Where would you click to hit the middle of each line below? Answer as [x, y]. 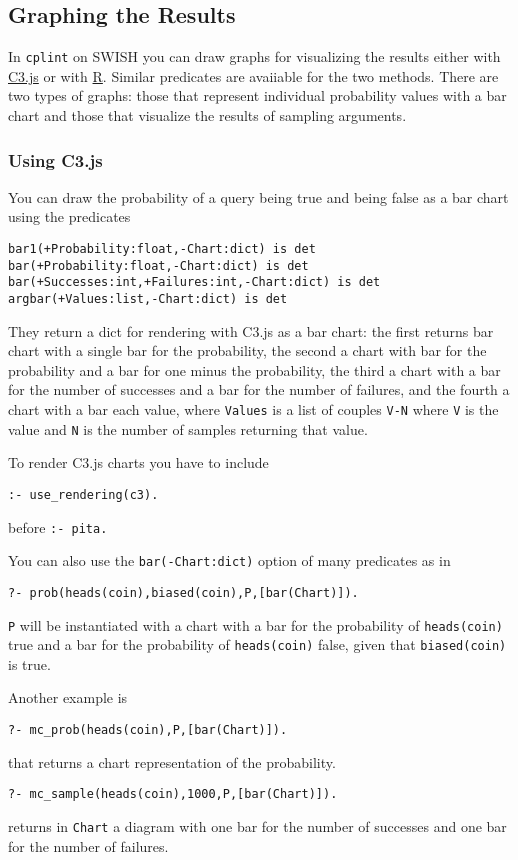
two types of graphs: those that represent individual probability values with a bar [257, 95]
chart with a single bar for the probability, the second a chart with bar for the [247, 350]
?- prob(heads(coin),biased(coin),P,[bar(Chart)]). [183, 592]
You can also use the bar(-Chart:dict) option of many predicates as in [229, 560]
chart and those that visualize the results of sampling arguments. [207, 115]
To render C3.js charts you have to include [138, 462]
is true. [29, 663]
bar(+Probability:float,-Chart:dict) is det [158, 265]
